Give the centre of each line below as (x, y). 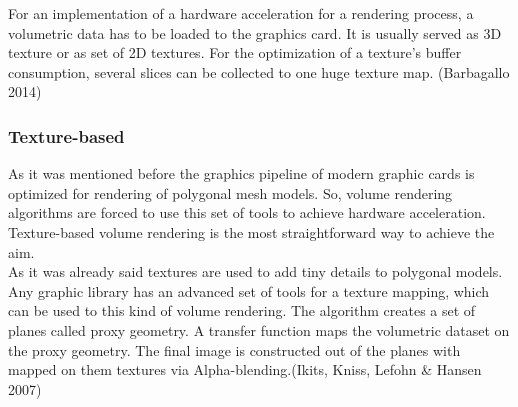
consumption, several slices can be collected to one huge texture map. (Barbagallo (259, 71)
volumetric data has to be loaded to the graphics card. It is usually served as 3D (255, 32)
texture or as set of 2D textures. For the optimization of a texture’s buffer (235, 52)
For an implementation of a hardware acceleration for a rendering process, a (241, 13)
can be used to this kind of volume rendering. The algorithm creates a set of (242, 310)
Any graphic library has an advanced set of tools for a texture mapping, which (249, 290)
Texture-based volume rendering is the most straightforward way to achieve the (251, 231)
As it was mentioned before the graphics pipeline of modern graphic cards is (241, 173)
